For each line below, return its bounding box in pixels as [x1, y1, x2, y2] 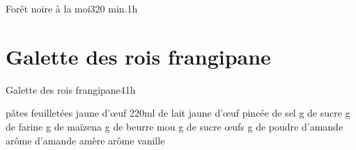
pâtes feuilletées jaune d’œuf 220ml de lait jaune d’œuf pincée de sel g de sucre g [6, 106, 350, 120]
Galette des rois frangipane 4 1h [6, 82, 136, 97]
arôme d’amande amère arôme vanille [6, 133, 165, 147]
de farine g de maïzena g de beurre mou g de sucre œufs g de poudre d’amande [6, 119, 343, 133]
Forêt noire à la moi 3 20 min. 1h [6, 1, 138, 15]
